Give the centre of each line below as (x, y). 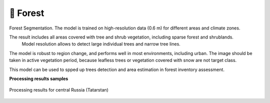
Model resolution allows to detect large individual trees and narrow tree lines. (101, 44)
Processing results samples (39, 78)
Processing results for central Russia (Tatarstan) (59, 90)
